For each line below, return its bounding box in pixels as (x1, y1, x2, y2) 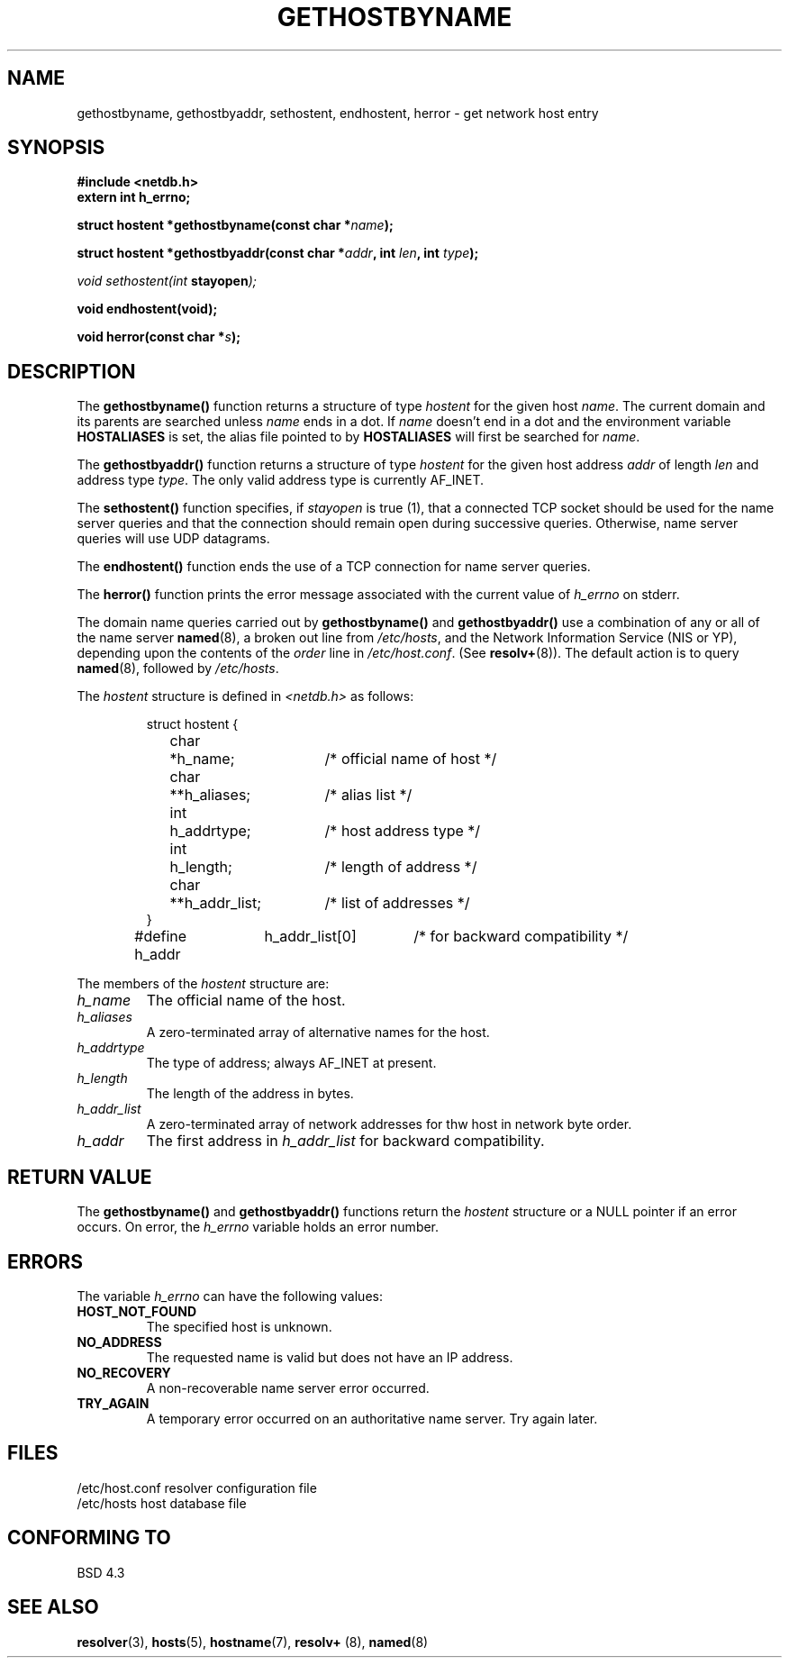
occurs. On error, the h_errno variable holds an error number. (77, 1219, 440, 1235)
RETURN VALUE (7, 1165, 152, 1188)
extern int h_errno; (77, 189, 191, 205)
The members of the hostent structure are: (77, 976, 330, 992)
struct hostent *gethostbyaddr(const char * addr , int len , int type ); (77, 245, 479, 261)
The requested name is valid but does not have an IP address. (146, 1349, 513, 1365)
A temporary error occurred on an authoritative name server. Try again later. (146, 1410, 598, 1426)
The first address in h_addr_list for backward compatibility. (146, 1132, 545, 1151)
